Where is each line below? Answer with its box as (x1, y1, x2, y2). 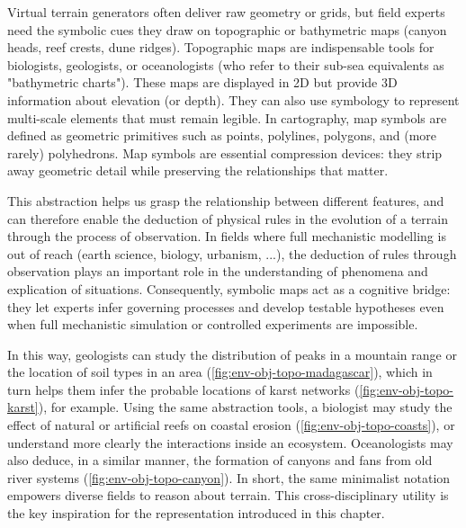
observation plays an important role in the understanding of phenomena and (7, 262, 428, 281)
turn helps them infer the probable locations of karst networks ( (7, 380, 360, 398)
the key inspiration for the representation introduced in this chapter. (7, 504, 385, 523)
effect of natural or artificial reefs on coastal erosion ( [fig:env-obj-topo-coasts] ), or (7, 416, 455, 434)
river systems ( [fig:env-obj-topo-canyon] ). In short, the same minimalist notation (7, 468, 451, 487)
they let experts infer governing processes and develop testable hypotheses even (7, 297, 444, 316)
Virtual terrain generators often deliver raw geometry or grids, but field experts (7, 3, 445, 21)
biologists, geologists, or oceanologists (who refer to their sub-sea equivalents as (7, 55, 444, 74)
